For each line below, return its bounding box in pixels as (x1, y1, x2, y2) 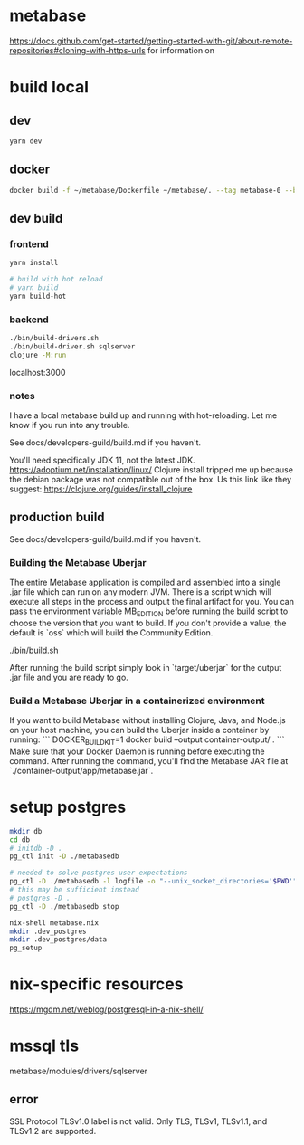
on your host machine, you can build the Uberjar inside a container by (9, 725, 270, 736)
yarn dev (9, 137, 43, 146)
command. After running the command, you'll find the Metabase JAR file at (9, 755, 289, 766)
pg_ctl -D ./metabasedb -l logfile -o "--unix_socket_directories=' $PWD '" (9, 877, 298, 886)
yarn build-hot (9, 291, 67, 301)
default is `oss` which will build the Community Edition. (9, 626, 214, 638)
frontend (9, 237, 50, 250)
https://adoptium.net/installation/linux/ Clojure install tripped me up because (9, 463, 294, 475)
